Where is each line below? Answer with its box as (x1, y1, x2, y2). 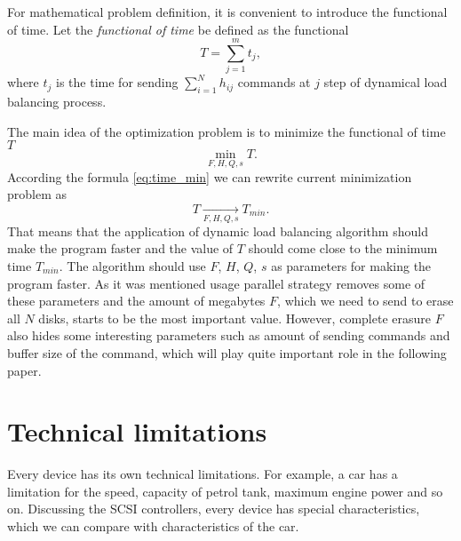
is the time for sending (56, 73, 179, 91)
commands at (237, 73, 311, 91)
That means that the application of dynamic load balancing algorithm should (7, 221, 428, 240)
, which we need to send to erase (277, 291, 454, 310)
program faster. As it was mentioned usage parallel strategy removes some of (7, 274, 425, 292)
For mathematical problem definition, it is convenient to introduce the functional (7, 3, 448, 20)
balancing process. (7, 92, 107, 111)
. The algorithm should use (59, 257, 206, 275)
